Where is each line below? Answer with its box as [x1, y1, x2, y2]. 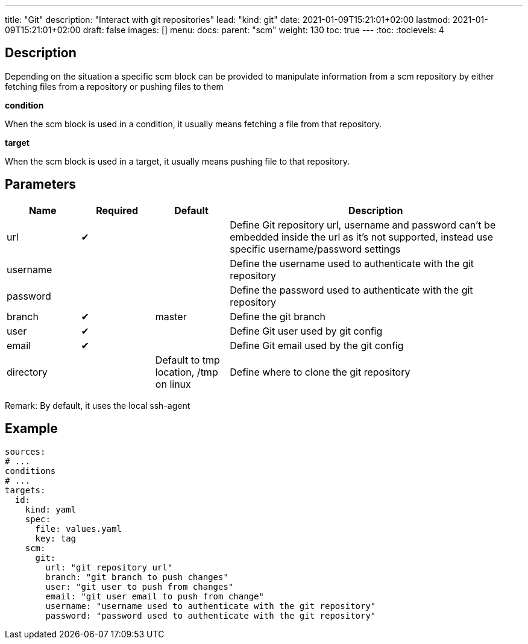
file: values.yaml [35, 523, 122, 534]
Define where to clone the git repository [230, 365, 410, 378]
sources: [5, 446, 46, 456]
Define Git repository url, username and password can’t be [230, 218, 496, 231]
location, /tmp [155, 365, 218, 378]
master [155, 310, 187, 323]
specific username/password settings [230, 242, 401, 255]
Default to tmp [155, 353, 220, 366]
